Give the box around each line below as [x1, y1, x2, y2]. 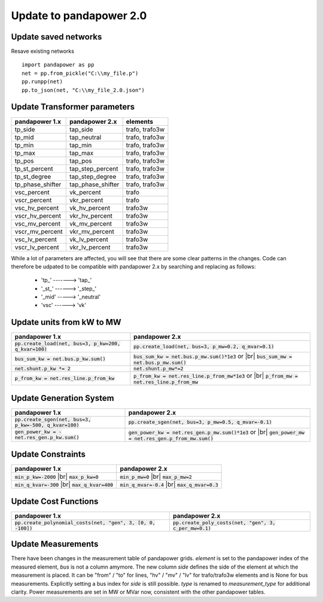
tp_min [14, 141, 34, 149]
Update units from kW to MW [11, 317, 122, 327]
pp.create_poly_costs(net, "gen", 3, [172, 519, 276, 526]
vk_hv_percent [69, 203, 111, 212]
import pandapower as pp [22, 62, 95, 68]
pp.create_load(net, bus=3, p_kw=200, [14, 340, 121, 347]
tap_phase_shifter [69, 180, 120, 188]
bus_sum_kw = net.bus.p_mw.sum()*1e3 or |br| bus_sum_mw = [133, 352, 292, 360]
